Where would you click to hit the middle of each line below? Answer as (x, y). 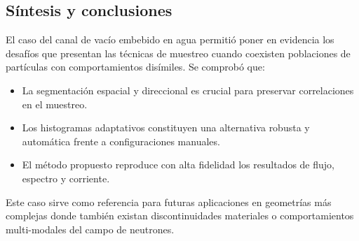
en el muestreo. (55, 104)
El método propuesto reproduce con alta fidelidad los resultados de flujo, (178, 165)
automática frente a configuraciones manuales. (121, 141)
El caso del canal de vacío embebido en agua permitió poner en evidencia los (170, 39)
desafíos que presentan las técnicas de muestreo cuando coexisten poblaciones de (178, 53)
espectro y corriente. (66, 178)
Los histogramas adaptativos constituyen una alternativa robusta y (166, 127)
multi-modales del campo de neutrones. (90, 229)
